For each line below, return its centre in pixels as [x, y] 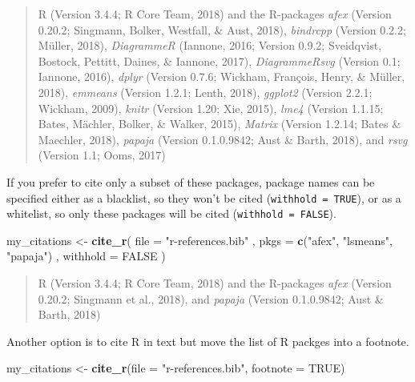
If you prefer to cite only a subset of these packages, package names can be [191, 181]
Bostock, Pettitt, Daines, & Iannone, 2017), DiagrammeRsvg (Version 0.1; [219, 60]
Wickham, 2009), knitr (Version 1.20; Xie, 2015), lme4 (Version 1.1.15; [211, 108]
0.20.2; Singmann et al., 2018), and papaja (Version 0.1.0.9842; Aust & [211, 298]
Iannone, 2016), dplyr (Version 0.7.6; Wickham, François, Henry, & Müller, [222, 76]
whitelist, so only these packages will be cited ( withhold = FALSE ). [171, 213]
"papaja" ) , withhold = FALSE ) [86, 256]
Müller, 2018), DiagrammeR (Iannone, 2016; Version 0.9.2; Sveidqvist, [210, 45]
